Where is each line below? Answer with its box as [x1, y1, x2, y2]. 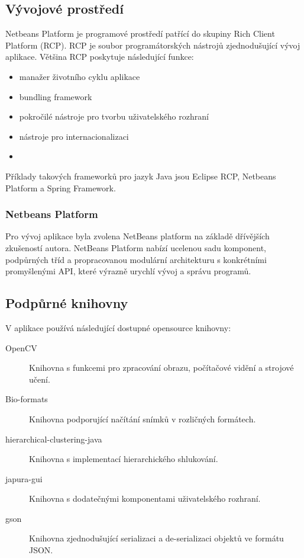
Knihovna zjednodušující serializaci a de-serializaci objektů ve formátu [29, 532, 284, 544]
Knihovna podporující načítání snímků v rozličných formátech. [29, 412, 256, 425]
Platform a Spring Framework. [5, 181, 116, 194]
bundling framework [19, 90, 92, 102]
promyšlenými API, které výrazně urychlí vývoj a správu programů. [5, 265, 251, 277]
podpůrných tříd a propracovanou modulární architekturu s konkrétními [5, 253, 267, 265]
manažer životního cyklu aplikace [19, 70, 140, 82]
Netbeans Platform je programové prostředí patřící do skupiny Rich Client [5, 27, 275, 40]
